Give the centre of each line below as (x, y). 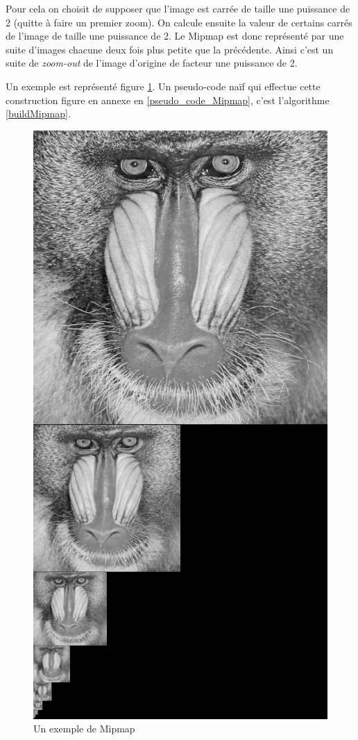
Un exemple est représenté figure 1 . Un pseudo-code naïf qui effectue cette (163, 86)
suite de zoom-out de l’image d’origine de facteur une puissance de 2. (152, 63)
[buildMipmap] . (38, 113)
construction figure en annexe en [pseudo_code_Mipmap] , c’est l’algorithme (168, 100)
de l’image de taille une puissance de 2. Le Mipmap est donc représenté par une (175, 36)
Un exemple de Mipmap (84, 729)
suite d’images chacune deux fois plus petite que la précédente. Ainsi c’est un (170, 49)
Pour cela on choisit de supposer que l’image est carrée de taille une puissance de (178, 8)
